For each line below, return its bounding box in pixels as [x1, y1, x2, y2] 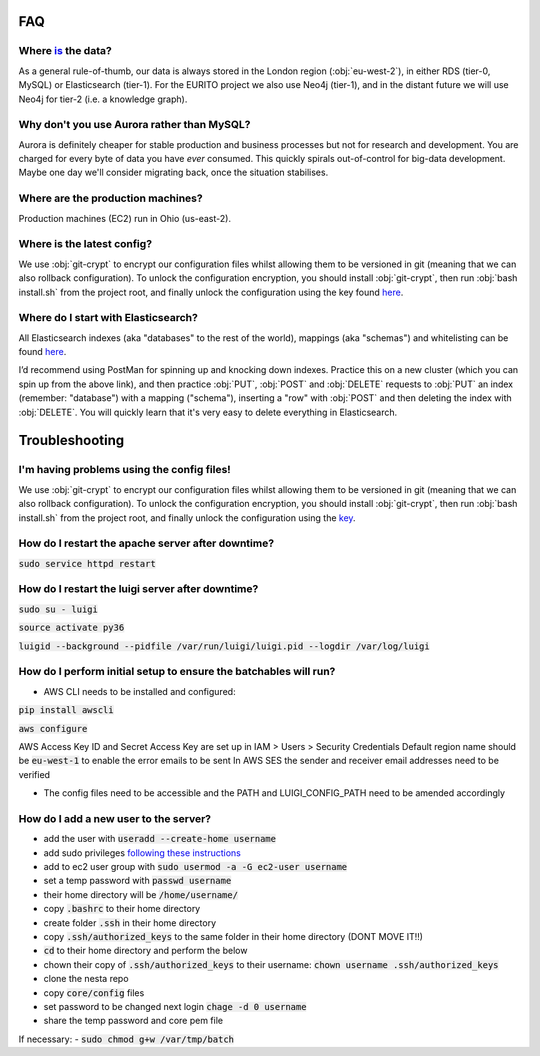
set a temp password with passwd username [43, 875, 232, 887]
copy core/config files [43, 986, 145, 999]
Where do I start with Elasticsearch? [18, 311, 199, 325]
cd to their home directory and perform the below [43, 945, 248, 957]
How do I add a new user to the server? [18, 811, 212, 825]
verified [18, 768, 50, 780]
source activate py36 [18, 622, 125, 634]
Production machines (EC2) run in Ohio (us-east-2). [18, 212, 232, 224]
